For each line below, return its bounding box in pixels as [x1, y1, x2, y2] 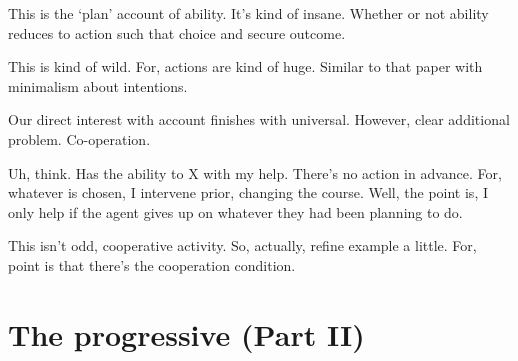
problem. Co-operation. [8, 128, 151, 149]
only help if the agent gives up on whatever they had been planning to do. [8, 201, 463, 222]
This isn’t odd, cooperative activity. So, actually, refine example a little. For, [8, 235, 477, 256]
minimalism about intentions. [8, 75, 188, 96]
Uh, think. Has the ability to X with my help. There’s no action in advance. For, [8, 162, 502, 183]
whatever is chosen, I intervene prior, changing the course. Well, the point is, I [8, 182, 488, 203]
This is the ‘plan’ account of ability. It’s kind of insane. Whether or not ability [8, 3, 489, 23]
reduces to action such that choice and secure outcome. [8, 22, 346, 43]
